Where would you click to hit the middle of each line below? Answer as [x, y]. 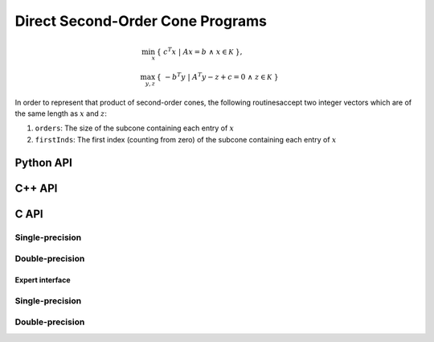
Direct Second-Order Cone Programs [141, 21]
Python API [43, 162]
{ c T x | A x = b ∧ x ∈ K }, [199, 51]
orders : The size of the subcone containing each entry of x [135, 128]
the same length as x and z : [61, 113]
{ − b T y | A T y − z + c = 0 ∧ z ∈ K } [217, 76]
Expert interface [43, 280]
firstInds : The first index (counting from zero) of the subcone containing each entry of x [186, 139]
